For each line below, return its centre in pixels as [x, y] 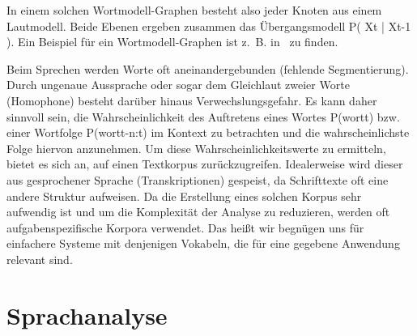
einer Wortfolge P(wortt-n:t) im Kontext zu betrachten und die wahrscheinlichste [208, 132]
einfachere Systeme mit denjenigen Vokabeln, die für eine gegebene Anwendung [203, 243]
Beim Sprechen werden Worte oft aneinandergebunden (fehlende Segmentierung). [208, 68]
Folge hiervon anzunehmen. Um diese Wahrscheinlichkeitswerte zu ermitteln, [196, 148]
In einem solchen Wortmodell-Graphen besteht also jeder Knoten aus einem [194, 10]
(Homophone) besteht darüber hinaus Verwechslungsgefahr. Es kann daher [192, 100]
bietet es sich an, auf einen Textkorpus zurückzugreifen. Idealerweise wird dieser [205, 164]
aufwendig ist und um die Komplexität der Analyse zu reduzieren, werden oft [198, 212]
